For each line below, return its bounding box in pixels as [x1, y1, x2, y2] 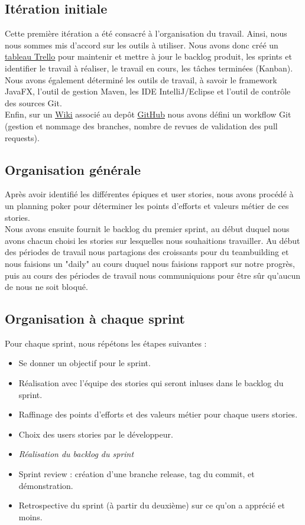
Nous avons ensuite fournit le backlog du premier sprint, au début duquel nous [5, 223, 290, 235]
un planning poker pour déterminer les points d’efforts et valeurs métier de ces [5, 199, 289, 211]
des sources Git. [5, 96, 62, 109]
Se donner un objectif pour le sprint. [18, 357, 151, 369]
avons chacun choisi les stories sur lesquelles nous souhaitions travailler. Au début [5, 234, 300, 246]
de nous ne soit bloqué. [5, 281, 88, 293]
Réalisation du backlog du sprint [18, 448, 134, 460]
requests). [5, 131, 40, 144]
